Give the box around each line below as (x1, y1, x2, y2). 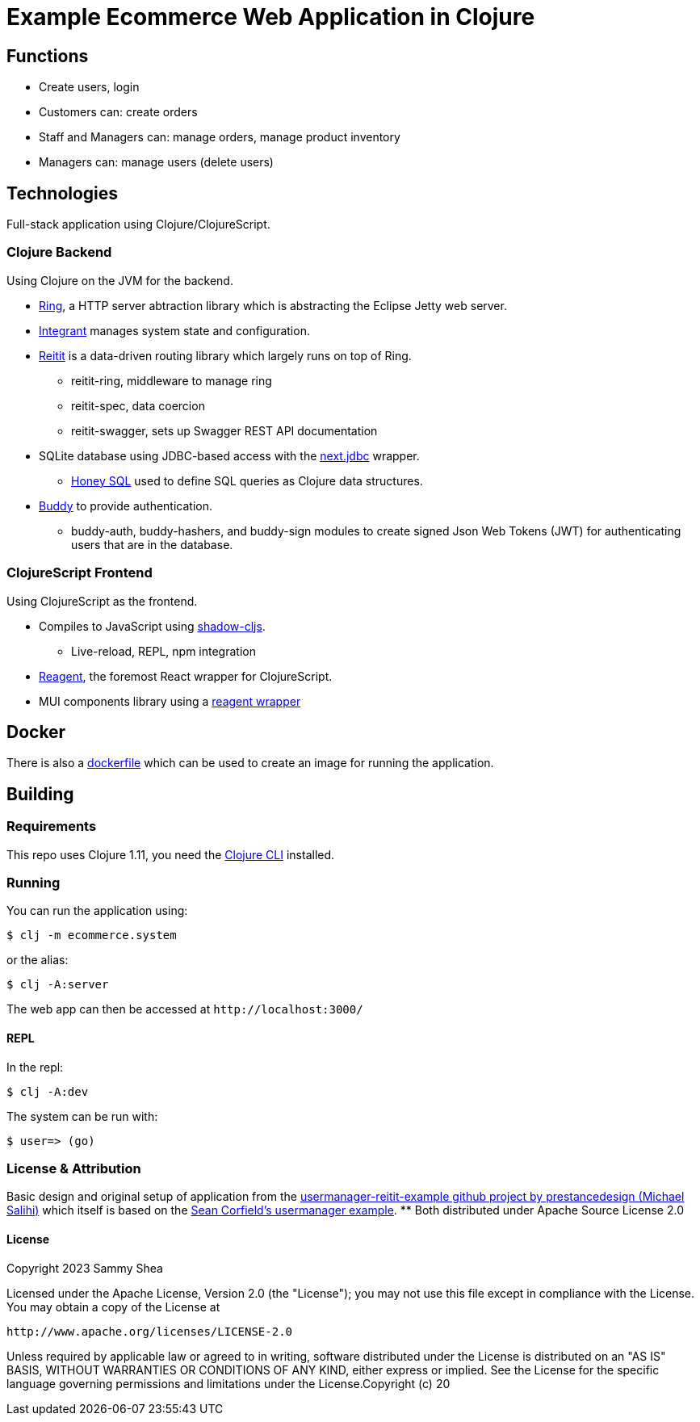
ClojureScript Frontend (6, 564, 153, 581)
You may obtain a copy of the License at (6, 1299, 220, 1314)
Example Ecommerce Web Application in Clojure (6, 3, 535, 31)
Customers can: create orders (39, 105, 198, 120)
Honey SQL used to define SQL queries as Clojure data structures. (71, 473, 423, 488)
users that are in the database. (71, 537, 233, 552)
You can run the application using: (6, 904, 188, 918)
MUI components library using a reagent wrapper (39, 694, 301, 708)
